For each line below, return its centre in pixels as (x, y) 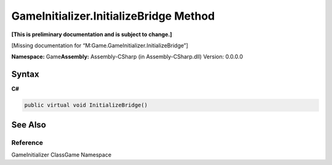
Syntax (25, 75)
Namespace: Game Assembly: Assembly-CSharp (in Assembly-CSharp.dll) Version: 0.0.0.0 (127, 57)
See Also (29, 125)
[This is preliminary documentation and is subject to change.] (92, 34)
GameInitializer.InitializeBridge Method (113, 16)
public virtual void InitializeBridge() (86, 105)
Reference (27, 142)
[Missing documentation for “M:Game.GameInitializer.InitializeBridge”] (100, 45)
